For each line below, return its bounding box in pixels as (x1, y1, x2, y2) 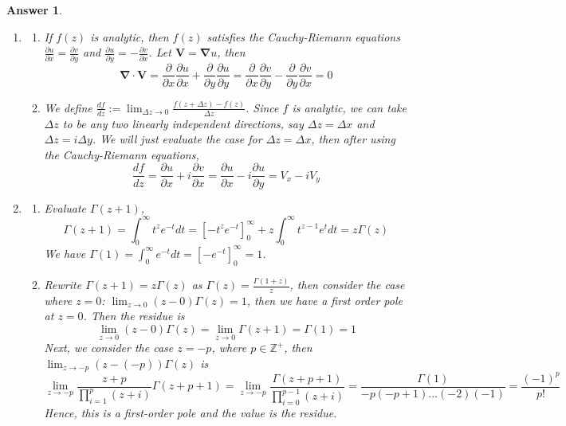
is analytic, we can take (292, 99, 407, 115)
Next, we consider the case (44, 339, 174, 356)
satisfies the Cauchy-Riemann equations (206, 28, 400, 45)
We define (44, 99, 92, 115)
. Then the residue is (83, 307, 185, 324)
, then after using (311, 131, 395, 147)
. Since (246, 99, 279, 115)
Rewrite (44, 276, 82, 293)
